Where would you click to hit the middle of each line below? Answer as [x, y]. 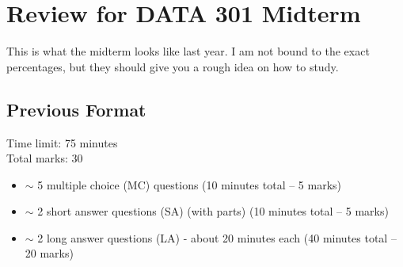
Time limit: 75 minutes [62, 142]
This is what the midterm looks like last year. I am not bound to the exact [188, 51]
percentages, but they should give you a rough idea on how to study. [173, 66]
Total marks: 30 [45, 158]
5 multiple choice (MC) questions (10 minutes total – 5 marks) [190, 184]
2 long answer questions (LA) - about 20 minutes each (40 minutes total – [217, 237]
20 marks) [49, 253]
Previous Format [76, 109]
